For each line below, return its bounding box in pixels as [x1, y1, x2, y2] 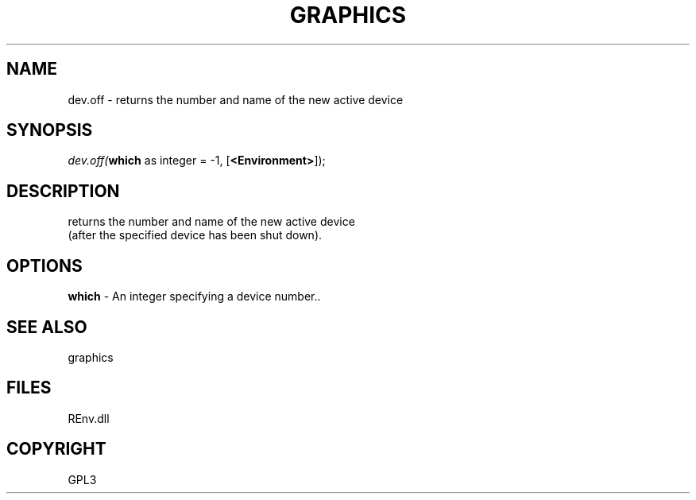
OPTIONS [6, 255, 83, 276]
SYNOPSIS [6, 120, 93, 141]
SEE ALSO [6, 316, 87, 337]
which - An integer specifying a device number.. [68, 289, 321, 304]
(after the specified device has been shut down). [68, 228, 323, 242]
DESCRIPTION [6, 180, 120, 201]
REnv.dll [68, 411, 110, 425]
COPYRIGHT [6, 439, 106, 459]
